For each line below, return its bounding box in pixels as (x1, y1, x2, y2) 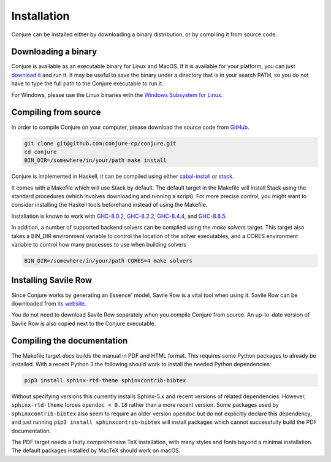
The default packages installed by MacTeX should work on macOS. (11, 447, 181, 454)
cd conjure (24, 148, 57, 155)
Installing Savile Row (11, 275, 93, 285)
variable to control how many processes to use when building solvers (11, 241, 187, 248)
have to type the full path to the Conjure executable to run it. (11, 80, 164, 87)
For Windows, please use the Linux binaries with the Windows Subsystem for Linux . (11, 91, 223, 98)
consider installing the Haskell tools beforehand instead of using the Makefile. (11, 201, 208, 209)
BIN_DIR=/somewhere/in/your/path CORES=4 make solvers (24, 258, 192, 264)
